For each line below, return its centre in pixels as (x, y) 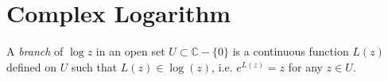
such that (94, 66)
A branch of (35, 51)
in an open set (130, 51)
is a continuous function (291, 51)
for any (305, 66)
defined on (32, 66)
